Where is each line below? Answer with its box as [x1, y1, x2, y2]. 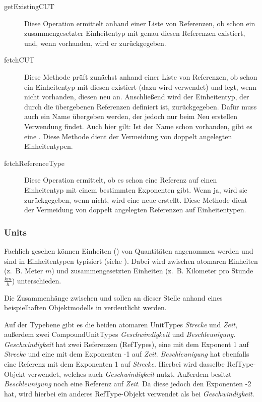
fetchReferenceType [4, 157, 64, 168]
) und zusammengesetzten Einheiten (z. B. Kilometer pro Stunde [51, 265, 253, 276]
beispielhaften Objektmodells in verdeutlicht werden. [4, 302, 167, 313]
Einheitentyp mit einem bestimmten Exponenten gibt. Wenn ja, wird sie [24, 184, 247, 195]
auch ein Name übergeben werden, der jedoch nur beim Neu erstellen [24, 111, 237, 122]
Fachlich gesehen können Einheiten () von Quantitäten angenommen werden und [4, 245, 253, 256]
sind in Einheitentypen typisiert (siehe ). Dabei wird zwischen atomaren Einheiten [4, 255, 258, 266]
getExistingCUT [4, 1, 54, 11]
